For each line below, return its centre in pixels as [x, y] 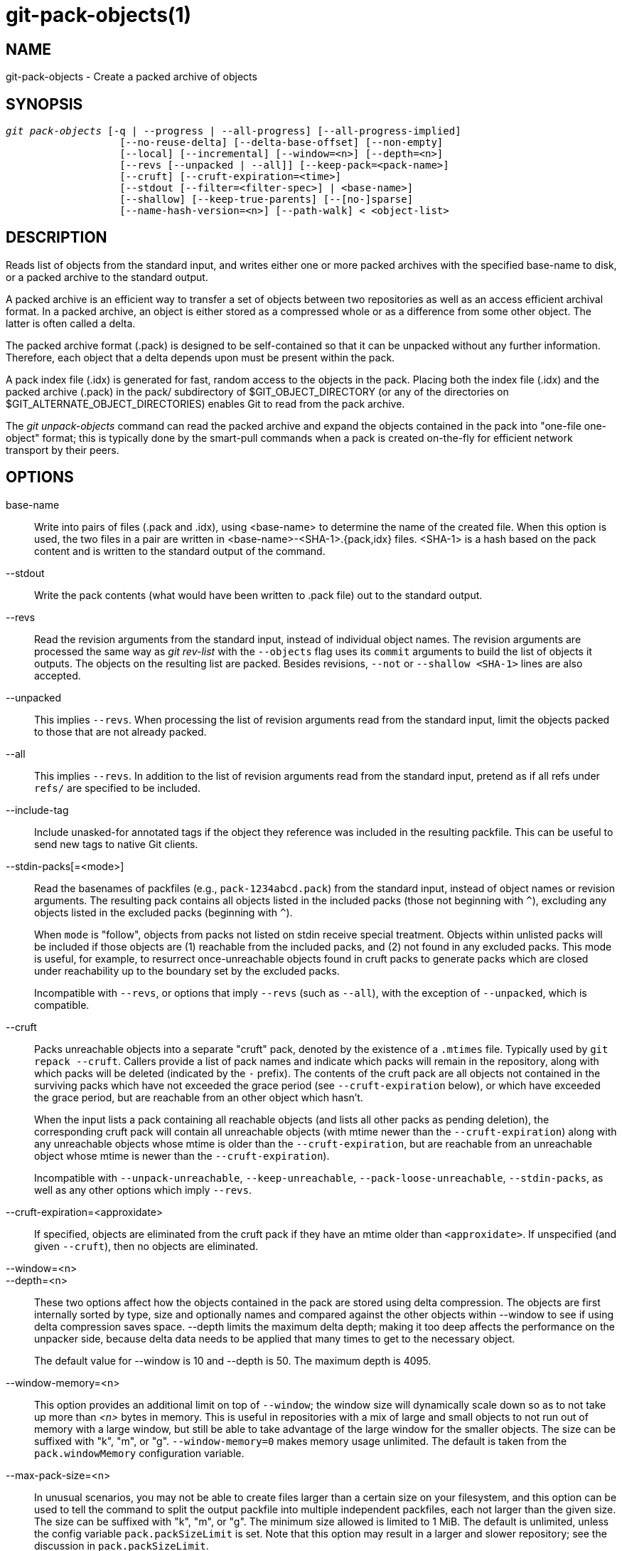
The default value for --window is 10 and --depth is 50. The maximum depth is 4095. [233, 1360]
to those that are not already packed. [120, 731]
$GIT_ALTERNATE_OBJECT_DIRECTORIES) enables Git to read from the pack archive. [205, 403]
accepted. [58, 675]
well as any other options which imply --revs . [143, 1190]
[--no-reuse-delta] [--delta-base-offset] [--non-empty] [281, 143]
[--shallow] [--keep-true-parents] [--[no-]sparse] [267, 200]
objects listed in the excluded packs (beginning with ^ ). [163, 912]
